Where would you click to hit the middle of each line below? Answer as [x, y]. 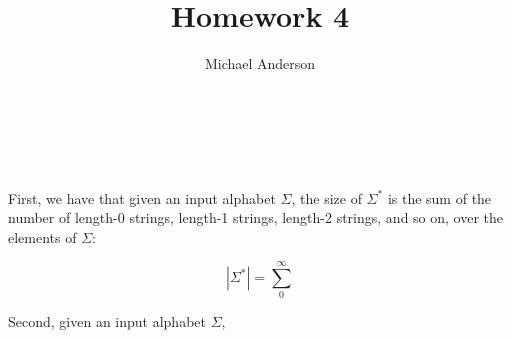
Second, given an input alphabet [107, 321]
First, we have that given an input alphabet [142, 197]
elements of [42, 236]
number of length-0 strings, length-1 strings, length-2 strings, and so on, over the [256, 217]
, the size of [326, 197]
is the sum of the [439, 197]
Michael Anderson [260, 63]
